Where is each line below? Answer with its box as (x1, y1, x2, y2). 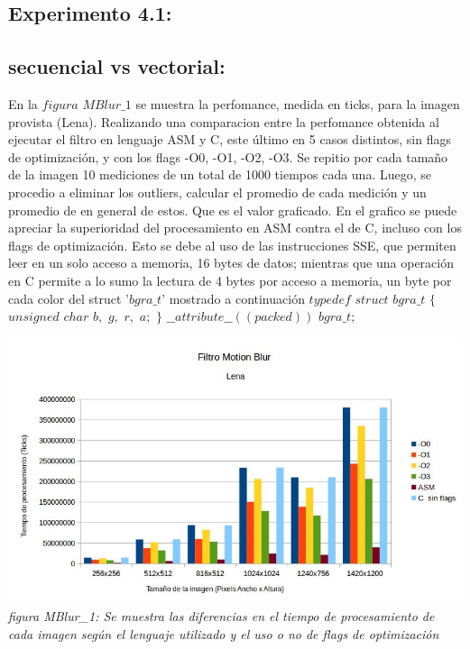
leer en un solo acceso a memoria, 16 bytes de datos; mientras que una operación (8, 253, 454, 272)
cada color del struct (8, 288, 122, 307)
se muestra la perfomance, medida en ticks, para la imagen (135, 94, 460, 113)
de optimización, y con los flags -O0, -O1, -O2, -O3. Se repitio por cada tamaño (8, 147, 448, 166)
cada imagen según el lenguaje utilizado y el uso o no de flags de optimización (8, 624, 439, 643)
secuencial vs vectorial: (8, 52, 226, 80)
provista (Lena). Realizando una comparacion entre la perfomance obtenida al (8, 112, 439, 131)
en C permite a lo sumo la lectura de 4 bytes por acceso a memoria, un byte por (8, 270, 452, 289)
